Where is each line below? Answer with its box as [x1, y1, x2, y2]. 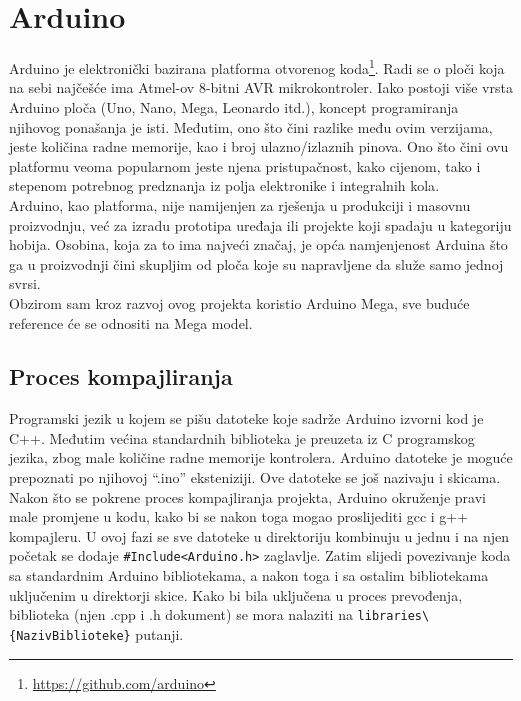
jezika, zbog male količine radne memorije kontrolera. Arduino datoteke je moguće [9, 447, 513, 468]
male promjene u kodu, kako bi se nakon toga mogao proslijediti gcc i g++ [9, 506, 469, 527]
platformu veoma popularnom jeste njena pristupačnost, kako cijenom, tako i [9, 155, 481, 176]
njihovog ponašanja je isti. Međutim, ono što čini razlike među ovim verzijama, [9, 116, 493, 137]
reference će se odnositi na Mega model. [9, 312, 253, 333]
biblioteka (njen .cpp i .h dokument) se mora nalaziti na [9, 604, 353, 625]
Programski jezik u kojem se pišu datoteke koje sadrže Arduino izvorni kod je [9, 408, 484, 429]
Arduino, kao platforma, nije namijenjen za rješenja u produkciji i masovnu [9, 194, 471, 215]
